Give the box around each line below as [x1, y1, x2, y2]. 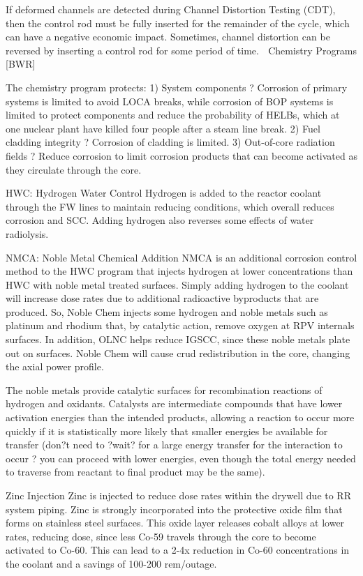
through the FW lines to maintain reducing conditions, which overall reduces [6, 199, 334, 213]
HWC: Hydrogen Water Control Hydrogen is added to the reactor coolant [6, 185, 322, 200]
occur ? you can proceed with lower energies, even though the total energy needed [6, 450, 356, 465]
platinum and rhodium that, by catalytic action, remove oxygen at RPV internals [6, 318, 355, 333]
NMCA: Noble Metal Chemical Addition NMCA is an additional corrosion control [6, 250, 357, 264]
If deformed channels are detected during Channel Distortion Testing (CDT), [6, 2, 336, 16]
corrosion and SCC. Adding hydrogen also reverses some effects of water [6, 213, 314, 227]
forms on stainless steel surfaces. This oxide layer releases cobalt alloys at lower [6, 515, 345, 530]
